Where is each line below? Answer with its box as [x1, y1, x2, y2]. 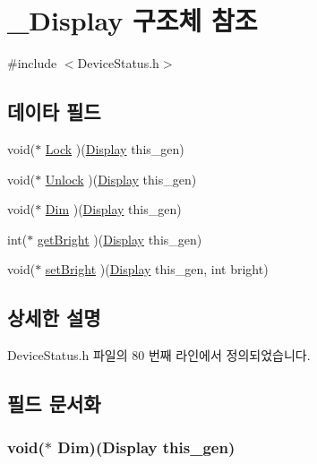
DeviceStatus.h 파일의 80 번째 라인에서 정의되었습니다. [7, 346, 311, 365]
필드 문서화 [7, 390, 101, 417]
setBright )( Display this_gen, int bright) [45, 260, 269, 279]
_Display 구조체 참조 [7, 2, 258, 39]
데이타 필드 [7, 98, 101, 125]
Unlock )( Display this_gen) [45, 169, 197, 188]
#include [7, 54, 57, 73]
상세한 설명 [7, 304, 101, 331]
